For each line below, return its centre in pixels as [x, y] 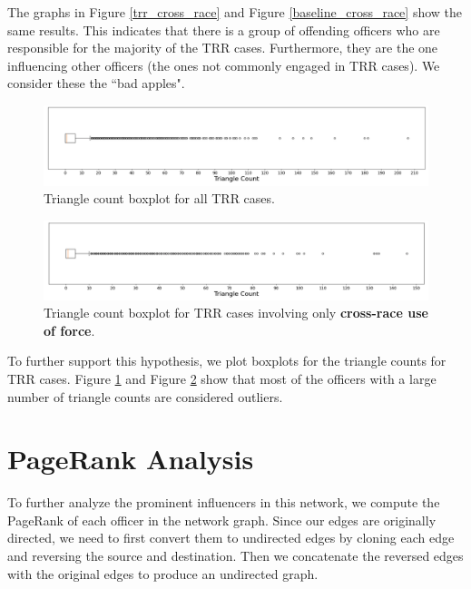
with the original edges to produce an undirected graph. [163, 573]
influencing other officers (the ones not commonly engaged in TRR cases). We [224, 65]
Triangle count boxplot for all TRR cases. [159, 198]
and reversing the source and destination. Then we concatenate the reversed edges [235, 556]
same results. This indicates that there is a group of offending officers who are [224, 29]
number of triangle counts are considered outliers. [145, 396]
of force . [69, 330]
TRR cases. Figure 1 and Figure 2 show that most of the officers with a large [222, 378]
